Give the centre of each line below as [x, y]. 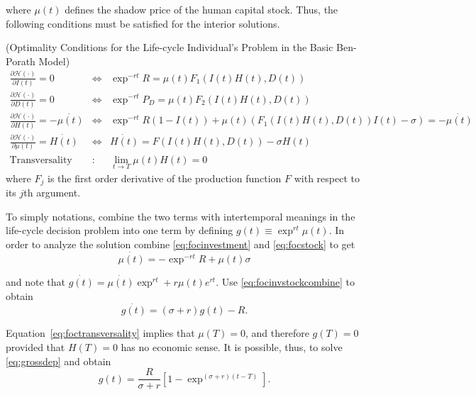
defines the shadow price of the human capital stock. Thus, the [201, 9]
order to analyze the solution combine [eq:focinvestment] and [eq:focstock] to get [181, 244]
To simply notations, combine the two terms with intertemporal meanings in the [181, 216]
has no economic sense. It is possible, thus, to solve [232, 347]
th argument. [52, 193]
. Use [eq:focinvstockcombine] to [285, 282]
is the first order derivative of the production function [164, 178]
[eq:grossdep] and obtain [59, 361]
